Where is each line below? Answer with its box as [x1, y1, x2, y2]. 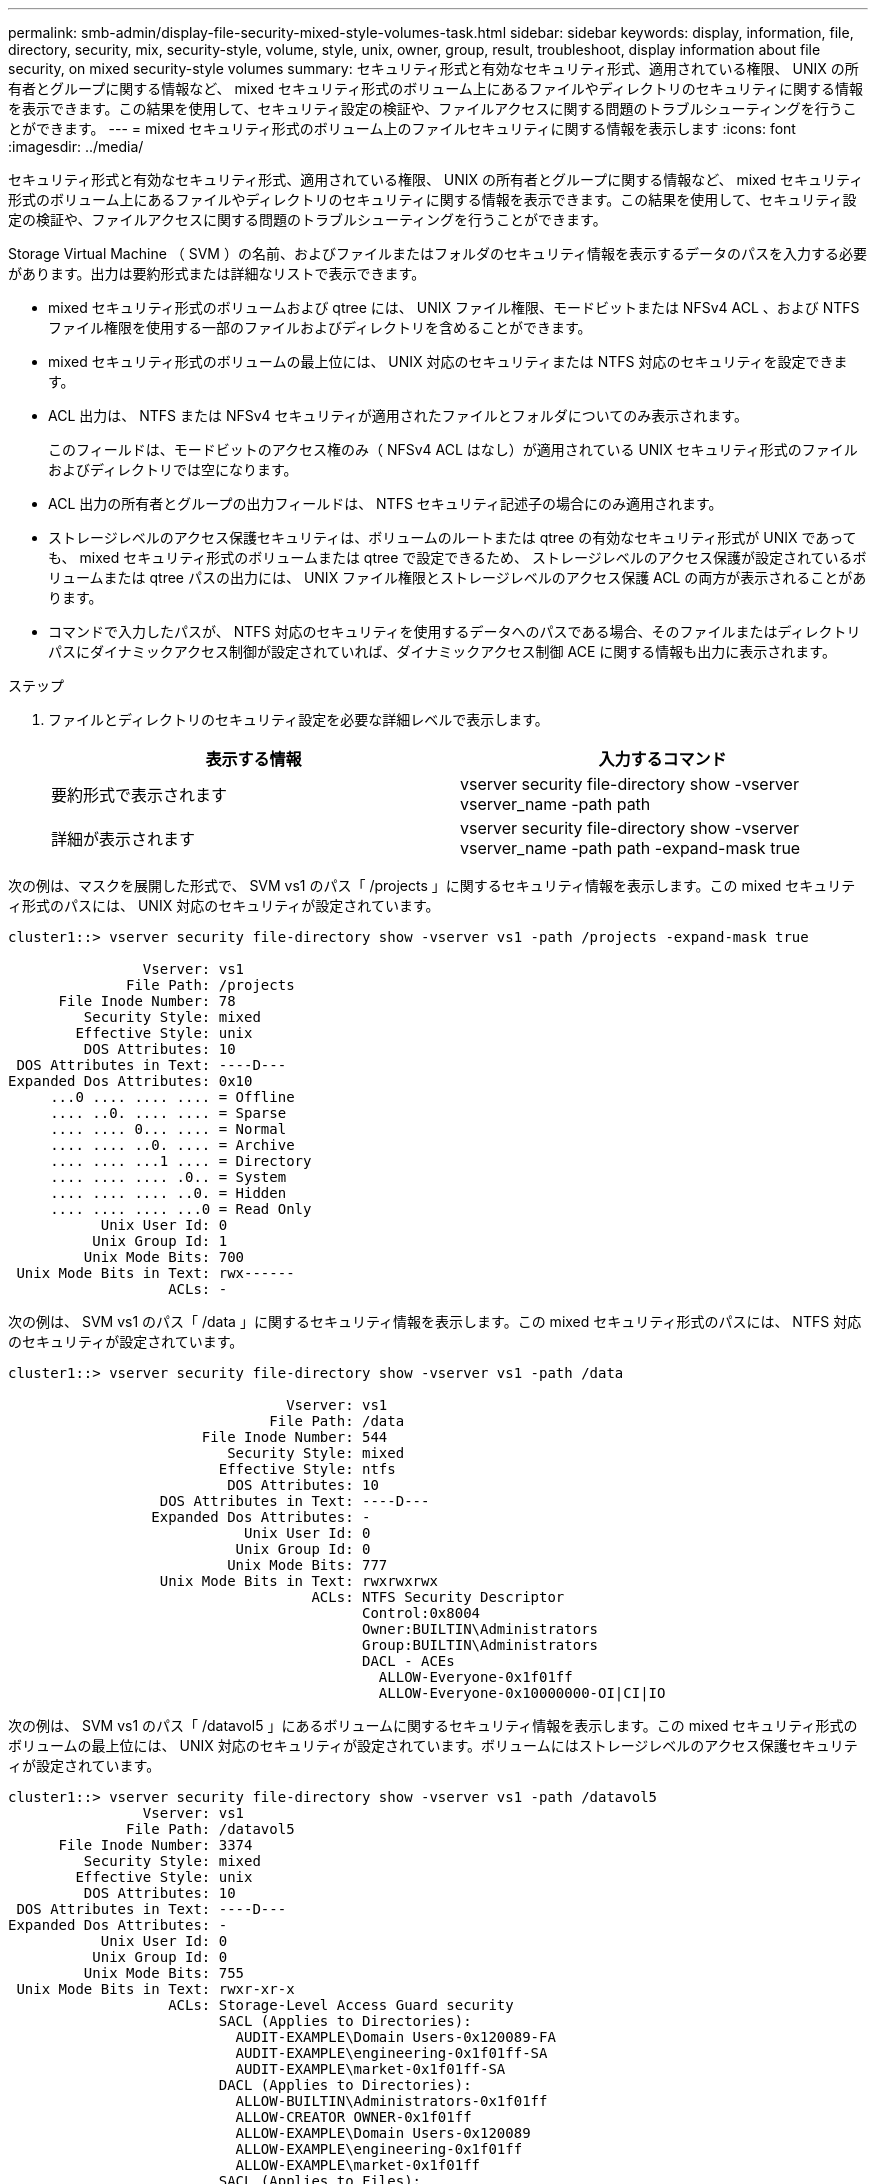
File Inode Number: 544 [201, 1429, 388, 1445]
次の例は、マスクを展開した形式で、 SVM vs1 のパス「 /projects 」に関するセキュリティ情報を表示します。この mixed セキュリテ [8, 877, 856, 894]
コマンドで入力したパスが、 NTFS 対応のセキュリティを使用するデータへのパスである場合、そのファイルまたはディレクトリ [48, 623, 861, 640]
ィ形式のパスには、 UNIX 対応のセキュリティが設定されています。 [8, 897, 440, 914]
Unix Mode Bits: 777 [227, 1557, 388, 1573]
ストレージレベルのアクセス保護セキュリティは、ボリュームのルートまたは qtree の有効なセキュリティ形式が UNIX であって [48, 529, 857, 546]
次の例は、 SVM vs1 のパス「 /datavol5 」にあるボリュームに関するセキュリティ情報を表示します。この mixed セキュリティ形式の [8, 1717, 858, 1734]
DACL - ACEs [362, 1653, 455, 1669]
